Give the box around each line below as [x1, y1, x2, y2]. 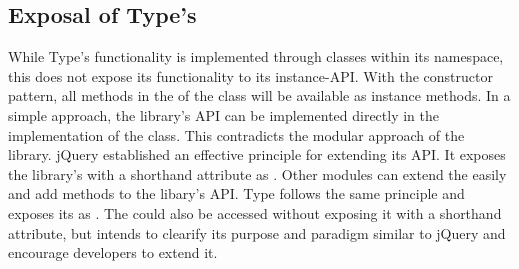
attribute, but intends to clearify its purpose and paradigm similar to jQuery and [8, 222, 506, 243]
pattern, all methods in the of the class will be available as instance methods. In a [8, 85, 511, 106]
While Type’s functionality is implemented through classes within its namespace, [8, 46, 504, 67]
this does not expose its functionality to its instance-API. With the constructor [8, 65, 493, 86]
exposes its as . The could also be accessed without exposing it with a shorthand [8, 202, 502, 223]
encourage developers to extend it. [8, 242, 218, 263]
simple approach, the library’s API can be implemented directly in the [8, 104, 440, 125]
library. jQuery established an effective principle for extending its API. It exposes [8, 144, 506, 165]
